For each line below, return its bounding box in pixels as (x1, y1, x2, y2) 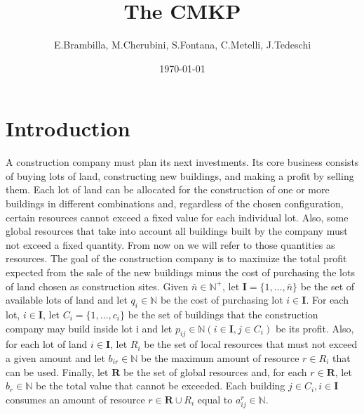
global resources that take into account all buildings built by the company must (6, 224, 348, 238)
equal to (197, 392, 233, 406)
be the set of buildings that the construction (128, 306, 318, 321)
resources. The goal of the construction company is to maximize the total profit (6, 251, 347, 266)
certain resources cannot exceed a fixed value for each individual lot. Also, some (6, 209, 349, 224)
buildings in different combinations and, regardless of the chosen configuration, (6, 196, 344, 211)
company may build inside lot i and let (6, 321, 173, 335)
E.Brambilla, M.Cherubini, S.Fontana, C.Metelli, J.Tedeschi (53, 37, 311, 52)
